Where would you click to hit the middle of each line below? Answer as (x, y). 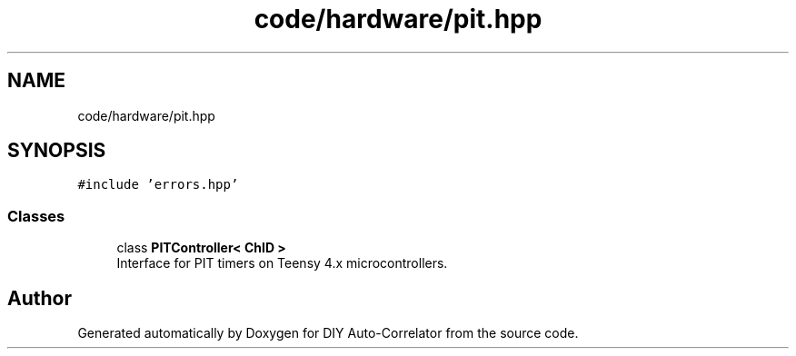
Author (40, 298)
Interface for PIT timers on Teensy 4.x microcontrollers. (282, 263)
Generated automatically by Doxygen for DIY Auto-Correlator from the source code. (328, 333)
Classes (36, 216)
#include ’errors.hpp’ (158, 185)
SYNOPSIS (57, 151)
